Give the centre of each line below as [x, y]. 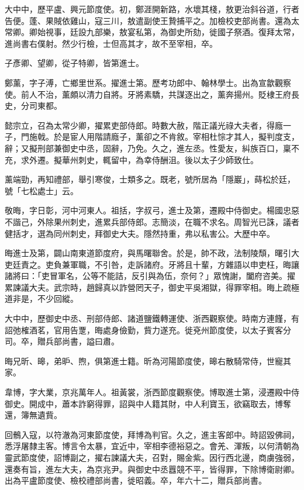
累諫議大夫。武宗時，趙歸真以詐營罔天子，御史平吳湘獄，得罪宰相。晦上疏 [148, 287]
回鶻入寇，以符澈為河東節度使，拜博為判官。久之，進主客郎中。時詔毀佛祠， [152, 434]
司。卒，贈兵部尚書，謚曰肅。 [62, 341]
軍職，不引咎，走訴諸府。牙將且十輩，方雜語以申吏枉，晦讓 [184, 264]
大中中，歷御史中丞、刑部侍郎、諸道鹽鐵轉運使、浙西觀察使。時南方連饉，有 [152, 318]
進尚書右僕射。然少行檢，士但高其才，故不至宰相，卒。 [111, 43]
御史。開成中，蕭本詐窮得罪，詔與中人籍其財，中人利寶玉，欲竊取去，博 [144, 403]
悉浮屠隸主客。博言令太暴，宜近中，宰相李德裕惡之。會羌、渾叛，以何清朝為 [152, 446]
